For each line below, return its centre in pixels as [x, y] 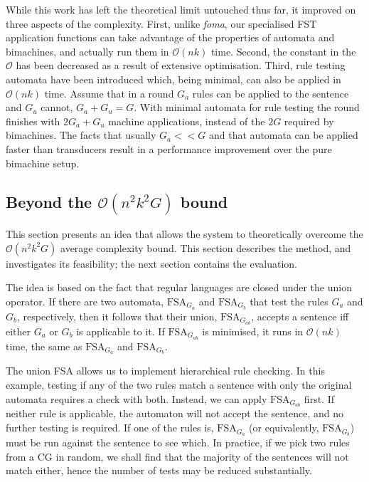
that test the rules [289, 301]
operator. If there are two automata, [85, 301]
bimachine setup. [43, 163]
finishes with [33, 121]
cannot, [57, 107]
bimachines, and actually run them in [87, 51]
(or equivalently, [284, 428]
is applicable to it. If [121, 331]
